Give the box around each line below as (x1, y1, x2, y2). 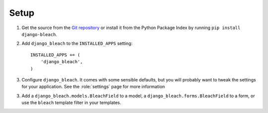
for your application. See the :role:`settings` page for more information (21, 84, 165, 90)
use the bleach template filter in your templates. (21, 100, 122, 106)
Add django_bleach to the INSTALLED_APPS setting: (21, 40, 133, 46)
